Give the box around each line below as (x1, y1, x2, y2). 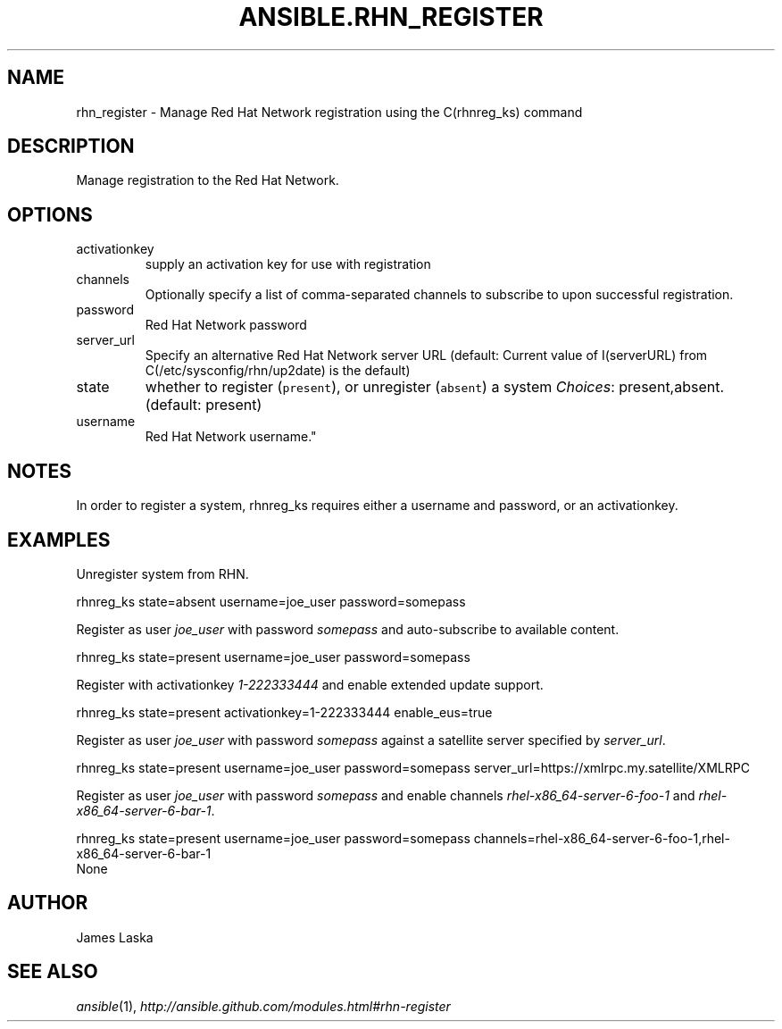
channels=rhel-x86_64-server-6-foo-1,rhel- (473, 830, 730, 846)
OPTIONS (7, 203, 93, 226)
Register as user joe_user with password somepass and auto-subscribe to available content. (76, 621, 620, 637)
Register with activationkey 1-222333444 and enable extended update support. (76, 676, 544, 692)
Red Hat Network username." (145, 429, 317, 445)
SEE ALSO (7, 960, 98, 983)
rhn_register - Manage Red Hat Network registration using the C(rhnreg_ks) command (76, 104, 583, 120)
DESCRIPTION (7, 135, 135, 158)
